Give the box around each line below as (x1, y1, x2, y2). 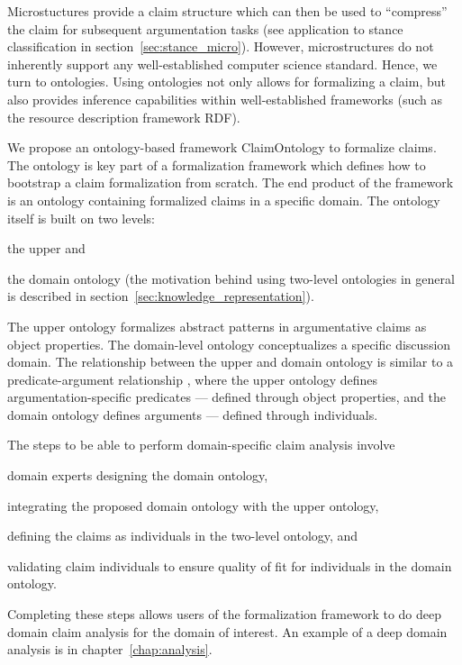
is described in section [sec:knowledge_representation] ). (7, 287, 314, 305)
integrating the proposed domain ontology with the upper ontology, (7, 496, 379, 515)
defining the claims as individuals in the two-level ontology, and (7, 526, 358, 545)
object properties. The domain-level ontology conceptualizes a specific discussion (7, 334, 451, 353)
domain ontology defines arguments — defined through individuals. (7, 405, 378, 424)
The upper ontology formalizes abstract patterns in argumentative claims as (7, 316, 427, 335)
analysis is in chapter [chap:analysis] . (7, 640, 213, 659)
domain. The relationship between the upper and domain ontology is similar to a (7, 352, 454, 371)
